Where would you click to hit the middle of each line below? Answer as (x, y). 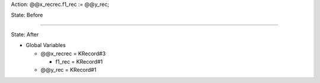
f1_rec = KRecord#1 (79, 61)
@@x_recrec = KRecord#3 (73, 54)
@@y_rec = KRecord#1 (68, 70)
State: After (25, 34)
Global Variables (46, 45)
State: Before (27, 15)
